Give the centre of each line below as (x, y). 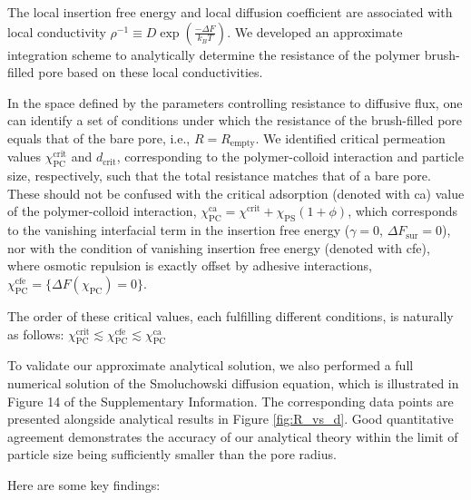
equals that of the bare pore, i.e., (99, 137)
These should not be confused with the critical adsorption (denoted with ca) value (236, 193)
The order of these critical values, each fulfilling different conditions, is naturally (231, 315)
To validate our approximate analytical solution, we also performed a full (211, 365)
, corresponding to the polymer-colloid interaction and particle (290, 157)
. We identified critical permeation (350, 137)
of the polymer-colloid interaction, (102, 211)
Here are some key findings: (84, 484)
